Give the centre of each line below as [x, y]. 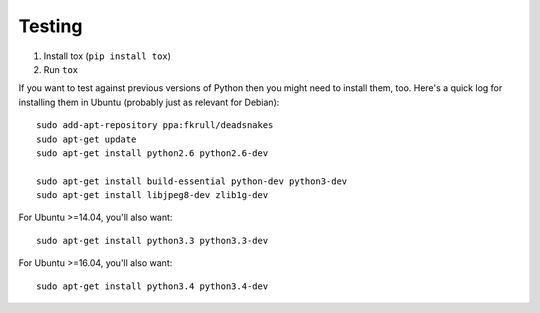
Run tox [61, 69]
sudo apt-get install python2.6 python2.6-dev [152, 153]
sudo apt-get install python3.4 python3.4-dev [152, 286]
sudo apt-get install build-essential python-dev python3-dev [192, 181]
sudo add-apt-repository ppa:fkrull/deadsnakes [155, 125]
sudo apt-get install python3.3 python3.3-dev [152, 240]
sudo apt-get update [86, 139]
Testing [50, 26]
